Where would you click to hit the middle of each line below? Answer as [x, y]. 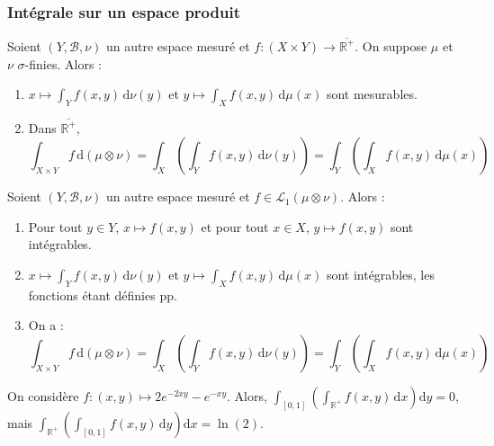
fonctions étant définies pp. [103, 294]
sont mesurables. [372, 94]
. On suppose [391, 45]
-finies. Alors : [63, 63]
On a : [46, 325]
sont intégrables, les [380, 275]
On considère [43, 396]
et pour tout [235, 226]
